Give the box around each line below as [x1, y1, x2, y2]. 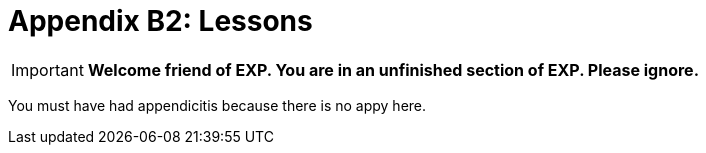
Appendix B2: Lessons [8, 4, 313, 38]
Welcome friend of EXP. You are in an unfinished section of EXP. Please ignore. [87, 59, 699, 80]
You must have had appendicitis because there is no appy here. [8, 96, 427, 114]
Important [11, 59, 84, 80]
